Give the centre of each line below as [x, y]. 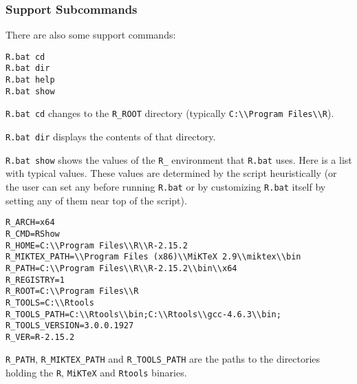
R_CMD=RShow [33, 234]
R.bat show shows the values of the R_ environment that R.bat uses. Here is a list [179, 159]
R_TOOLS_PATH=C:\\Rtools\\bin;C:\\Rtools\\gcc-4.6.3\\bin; [143, 314]
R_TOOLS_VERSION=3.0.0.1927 [70, 326]
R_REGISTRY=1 [35, 280]
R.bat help [30, 80]
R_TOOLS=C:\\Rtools [50, 302]
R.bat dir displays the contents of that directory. [111, 137]
